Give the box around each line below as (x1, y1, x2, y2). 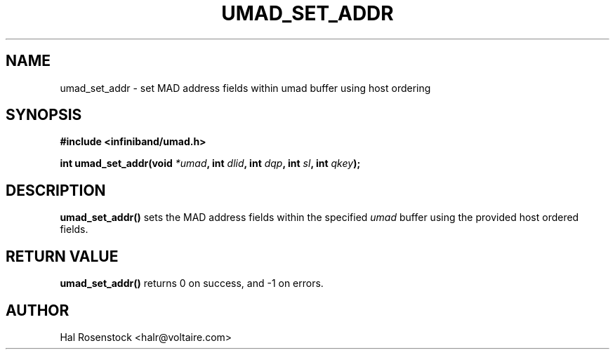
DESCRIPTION (6, 181, 106, 199)
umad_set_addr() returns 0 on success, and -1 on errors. (60, 277, 324, 290)
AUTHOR (6, 301, 70, 319)
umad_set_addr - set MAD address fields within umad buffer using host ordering (60, 81, 431, 94)
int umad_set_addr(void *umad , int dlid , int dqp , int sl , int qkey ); (60, 157, 361, 170)
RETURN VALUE (6, 247, 119, 265)
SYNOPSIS (6, 106, 82, 124)
